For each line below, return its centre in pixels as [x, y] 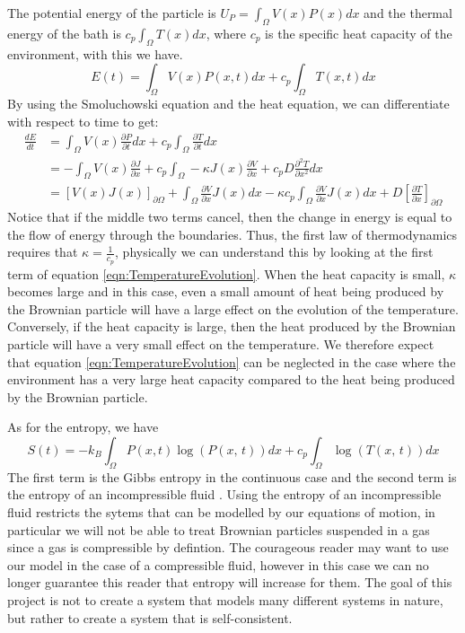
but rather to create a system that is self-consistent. [150, 617]
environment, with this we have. [95, 53]
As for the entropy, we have [83, 427]
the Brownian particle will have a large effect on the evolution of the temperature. [233, 308]
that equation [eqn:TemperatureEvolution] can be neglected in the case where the [232, 361]
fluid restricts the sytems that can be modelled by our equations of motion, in [221, 512]
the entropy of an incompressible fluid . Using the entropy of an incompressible [224, 494]
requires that [43, 252]
